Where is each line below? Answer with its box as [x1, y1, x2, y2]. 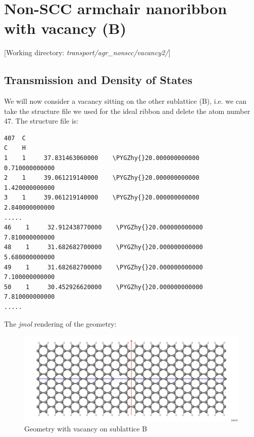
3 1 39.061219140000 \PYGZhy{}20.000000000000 [4, 194, 199, 202]
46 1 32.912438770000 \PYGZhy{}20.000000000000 [4, 224, 203, 231]
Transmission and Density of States [4, 72, 192, 88]
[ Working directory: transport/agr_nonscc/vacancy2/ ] [4, 47, 171, 58]
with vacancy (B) [4, 18, 127, 38]
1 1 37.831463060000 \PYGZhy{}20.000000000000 [4, 154, 199, 162]
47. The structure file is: [4, 115, 79, 126]
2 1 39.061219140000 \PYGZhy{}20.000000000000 [4, 174, 199, 182]
